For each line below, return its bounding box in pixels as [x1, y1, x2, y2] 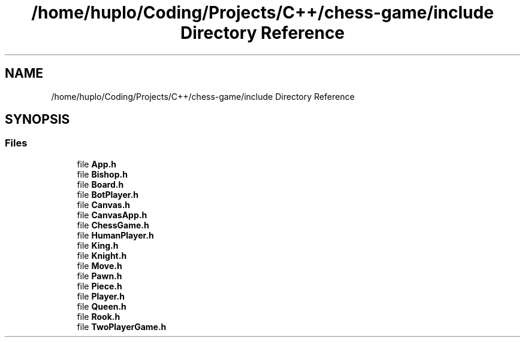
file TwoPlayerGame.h [77, 321, 167, 332]
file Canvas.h [77, 199, 131, 210]
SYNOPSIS [5, 112, 70, 127]
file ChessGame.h [77, 219, 149, 230]
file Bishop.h [77, 169, 128, 179]
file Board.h [77, 179, 124, 190]
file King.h [77, 240, 119, 251]
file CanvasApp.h [77, 209, 147, 220]
